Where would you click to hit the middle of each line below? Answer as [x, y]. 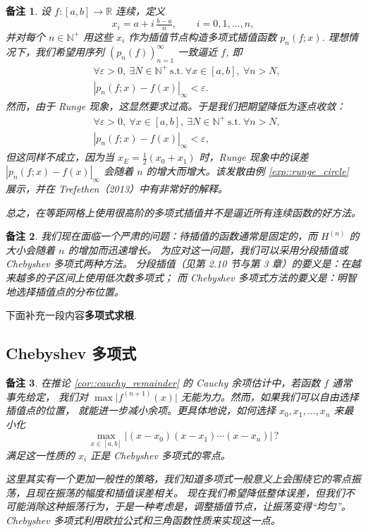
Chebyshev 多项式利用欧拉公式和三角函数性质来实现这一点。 [143, 520]
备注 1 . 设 [28, 11]
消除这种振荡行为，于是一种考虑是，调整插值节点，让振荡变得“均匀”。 [188, 506]
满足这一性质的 [40, 455]
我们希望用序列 [69, 52]
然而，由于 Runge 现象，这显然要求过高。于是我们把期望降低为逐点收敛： [176, 106]
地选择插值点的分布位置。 [65, 291]
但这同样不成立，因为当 [60, 157]
